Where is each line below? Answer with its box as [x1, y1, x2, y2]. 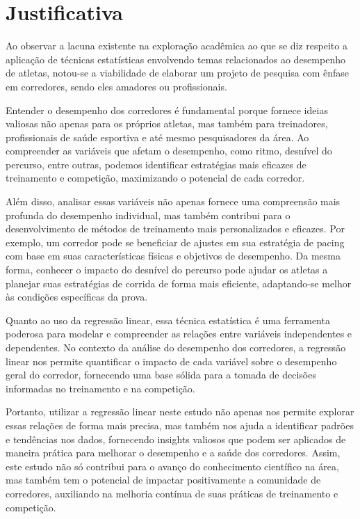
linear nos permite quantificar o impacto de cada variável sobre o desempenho [6, 353, 337, 368]
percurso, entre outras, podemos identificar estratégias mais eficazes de [6, 157, 306, 171]
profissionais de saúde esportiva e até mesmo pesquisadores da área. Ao [6, 129, 309, 144]
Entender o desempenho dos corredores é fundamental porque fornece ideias [6, 102, 328, 117]
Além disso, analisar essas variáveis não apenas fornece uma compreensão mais [6, 194, 341, 209]
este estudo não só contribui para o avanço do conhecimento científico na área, [6, 458, 339, 473]
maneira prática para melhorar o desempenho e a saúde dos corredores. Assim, [6, 445, 341, 460]
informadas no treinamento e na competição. [6, 381, 195, 395]
